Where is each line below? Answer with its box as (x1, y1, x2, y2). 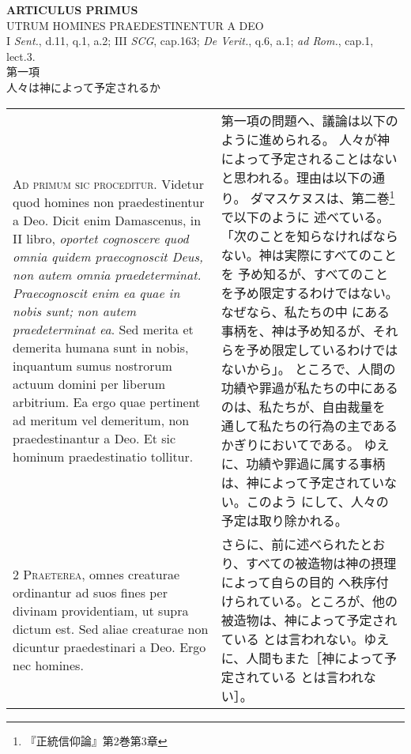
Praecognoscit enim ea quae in (13, 283, 180, 302)
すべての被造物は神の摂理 (246, 553, 397, 572)
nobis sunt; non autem (13, 301, 137, 320)
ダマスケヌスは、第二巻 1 (250, 186, 395, 207)
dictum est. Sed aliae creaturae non (13, 619, 209, 638)
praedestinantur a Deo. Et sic (13, 428, 176, 447)
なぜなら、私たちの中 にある (221, 302, 390, 321)
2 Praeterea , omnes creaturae (13, 564, 180, 583)
